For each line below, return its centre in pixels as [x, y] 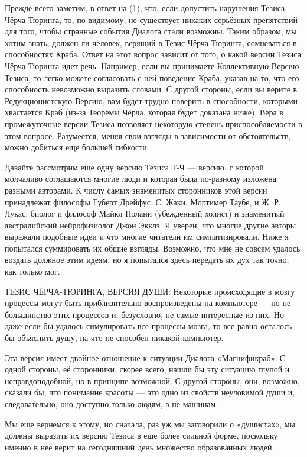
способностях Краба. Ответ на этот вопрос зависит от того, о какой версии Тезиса [153, 54]
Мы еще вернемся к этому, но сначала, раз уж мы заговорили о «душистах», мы [150, 424]
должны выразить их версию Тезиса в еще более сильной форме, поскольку [141, 435]
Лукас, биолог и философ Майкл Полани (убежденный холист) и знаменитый [145, 213]
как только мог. [32, 271]
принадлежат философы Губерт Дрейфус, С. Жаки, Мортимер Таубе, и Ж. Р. [143, 202]
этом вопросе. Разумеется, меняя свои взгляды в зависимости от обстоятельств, [148, 135]
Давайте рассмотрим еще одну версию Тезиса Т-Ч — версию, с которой [134, 167]
